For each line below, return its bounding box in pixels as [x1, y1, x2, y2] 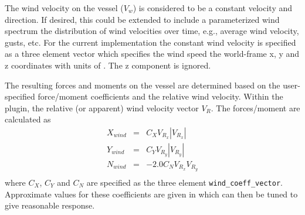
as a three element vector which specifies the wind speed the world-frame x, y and [5, 47, 300, 60]
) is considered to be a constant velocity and [133, 2, 293, 13]
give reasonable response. [5, 199, 95, 211]
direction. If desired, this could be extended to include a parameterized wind [5, 13, 280, 25]
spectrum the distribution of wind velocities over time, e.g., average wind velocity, [5, 25, 299, 37]
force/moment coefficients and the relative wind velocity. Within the [38, 90, 283, 103]
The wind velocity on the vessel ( [5, 2, 124, 13]
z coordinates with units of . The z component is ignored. [5, 59, 211, 71]
